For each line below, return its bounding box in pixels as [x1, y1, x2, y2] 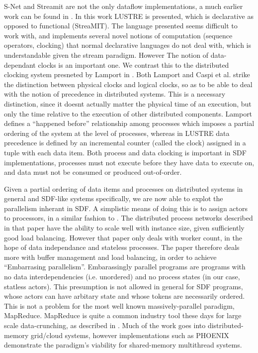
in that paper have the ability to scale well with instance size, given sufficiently [4, 223, 245, 233]
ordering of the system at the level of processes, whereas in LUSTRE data [4, 127, 230, 138]
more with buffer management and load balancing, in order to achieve [4, 251, 217, 262]
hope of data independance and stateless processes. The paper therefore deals [4, 242, 240, 252]
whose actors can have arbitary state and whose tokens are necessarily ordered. [4, 291, 245, 301]
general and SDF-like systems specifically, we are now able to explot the [4, 193, 223, 204]
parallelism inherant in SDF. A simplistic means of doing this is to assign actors [4, 203, 248, 213]
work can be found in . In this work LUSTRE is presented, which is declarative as [4, 10, 254, 21]
